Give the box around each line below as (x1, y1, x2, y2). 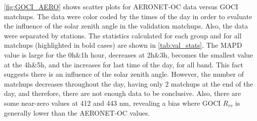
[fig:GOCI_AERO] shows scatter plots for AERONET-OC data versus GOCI (4, 1, 238, 11)
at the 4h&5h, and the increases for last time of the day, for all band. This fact (4, 59, 243, 69)
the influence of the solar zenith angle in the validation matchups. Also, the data (4, 21, 248, 31)
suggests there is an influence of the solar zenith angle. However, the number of (4, 69, 244, 79)
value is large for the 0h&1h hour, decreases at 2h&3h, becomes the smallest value (4, 49, 253, 60)
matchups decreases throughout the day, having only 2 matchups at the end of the (4, 78, 253, 89)
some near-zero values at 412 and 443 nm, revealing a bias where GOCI (4, 97, 221, 108)
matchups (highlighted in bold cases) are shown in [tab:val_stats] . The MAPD (4, 40, 242, 50)
